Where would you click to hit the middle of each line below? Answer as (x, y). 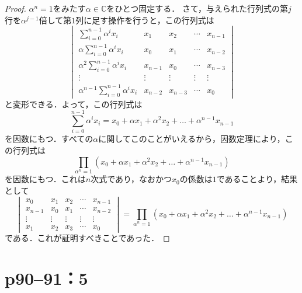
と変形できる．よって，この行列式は (74, 104)
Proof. (15, 8)
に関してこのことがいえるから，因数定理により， (192, 139)
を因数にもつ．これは (45, 179)
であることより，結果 (257, 179)
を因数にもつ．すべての (49, 139)
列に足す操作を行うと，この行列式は (145, 20)
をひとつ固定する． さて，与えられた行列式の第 (197, 8)
